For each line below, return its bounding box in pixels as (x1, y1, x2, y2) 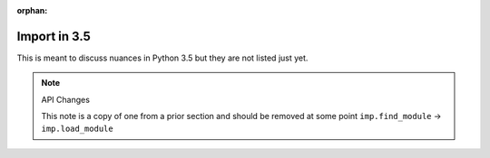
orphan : (16, 5, 48, 15)
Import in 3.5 (16, 28, 91, 44)
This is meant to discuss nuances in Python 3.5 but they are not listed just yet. (16, 52, 309, 63)
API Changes (41, 94, 91, 105)
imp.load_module (41, 124, 113, 135)
